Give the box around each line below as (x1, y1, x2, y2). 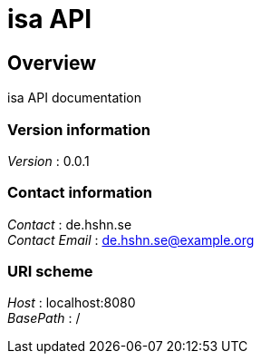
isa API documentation (7, 90, 141, 106)
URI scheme (7, 262, 93, 281)
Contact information (7, 183, 153, 202)
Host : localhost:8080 (7, 295, 136, 311)
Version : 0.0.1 (7, 152, 90, 169)
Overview (7, 51, 97, 74)
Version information (7, 120, 150, 139)
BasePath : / (7, 310, 81, 327)
